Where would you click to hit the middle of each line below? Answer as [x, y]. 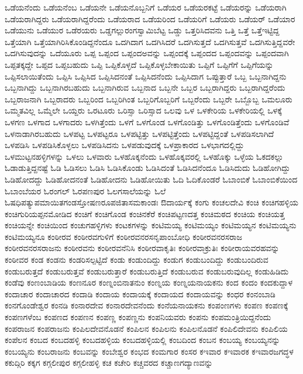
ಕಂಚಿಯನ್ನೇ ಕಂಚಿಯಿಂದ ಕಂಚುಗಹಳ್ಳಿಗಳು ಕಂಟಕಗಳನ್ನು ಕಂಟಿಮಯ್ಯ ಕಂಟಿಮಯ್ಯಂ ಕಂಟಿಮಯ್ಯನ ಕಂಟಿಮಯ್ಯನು [151, 225]
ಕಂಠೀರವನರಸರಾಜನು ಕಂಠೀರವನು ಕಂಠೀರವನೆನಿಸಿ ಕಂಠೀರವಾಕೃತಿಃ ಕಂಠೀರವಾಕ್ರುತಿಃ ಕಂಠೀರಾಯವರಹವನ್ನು [142, 248]
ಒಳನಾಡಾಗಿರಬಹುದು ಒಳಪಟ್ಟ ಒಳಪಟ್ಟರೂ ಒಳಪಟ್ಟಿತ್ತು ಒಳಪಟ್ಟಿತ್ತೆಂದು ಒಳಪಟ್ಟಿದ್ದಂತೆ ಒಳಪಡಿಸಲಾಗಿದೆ [140, 133]
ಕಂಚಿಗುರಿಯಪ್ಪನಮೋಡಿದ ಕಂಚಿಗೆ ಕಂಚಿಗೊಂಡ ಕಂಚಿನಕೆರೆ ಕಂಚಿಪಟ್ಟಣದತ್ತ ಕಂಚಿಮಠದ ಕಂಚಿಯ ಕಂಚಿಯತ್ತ [145, 213]
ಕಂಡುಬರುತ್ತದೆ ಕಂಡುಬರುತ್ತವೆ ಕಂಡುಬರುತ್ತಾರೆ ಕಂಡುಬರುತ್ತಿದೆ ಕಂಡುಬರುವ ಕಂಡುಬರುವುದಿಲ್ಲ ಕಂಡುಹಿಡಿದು [147, 271]
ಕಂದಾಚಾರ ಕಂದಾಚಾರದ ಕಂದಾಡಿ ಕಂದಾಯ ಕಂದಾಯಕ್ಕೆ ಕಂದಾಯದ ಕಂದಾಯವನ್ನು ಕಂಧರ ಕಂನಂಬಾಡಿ [140, 294]
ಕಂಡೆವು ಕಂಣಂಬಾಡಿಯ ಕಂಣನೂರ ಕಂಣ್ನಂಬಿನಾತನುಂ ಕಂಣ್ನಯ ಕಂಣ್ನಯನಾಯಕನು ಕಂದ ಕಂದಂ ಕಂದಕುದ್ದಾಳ [149, 282]
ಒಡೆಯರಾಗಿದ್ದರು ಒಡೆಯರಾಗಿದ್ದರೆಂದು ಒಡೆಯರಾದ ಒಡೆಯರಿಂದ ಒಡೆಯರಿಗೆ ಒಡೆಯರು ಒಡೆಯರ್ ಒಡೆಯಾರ [150, 18]
